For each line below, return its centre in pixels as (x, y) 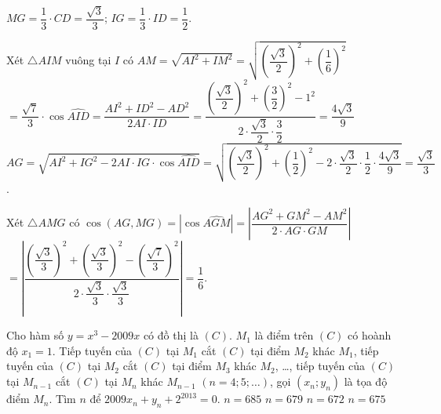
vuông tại (88, 60)
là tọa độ (366, 381)
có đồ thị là (171, 335)
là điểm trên (284, 335)
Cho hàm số (35, 335)
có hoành (370, 335)
